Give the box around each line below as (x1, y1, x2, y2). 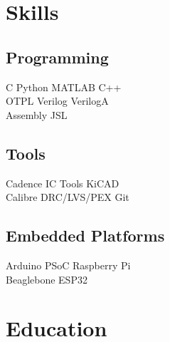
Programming (6, 46, 109, 68)
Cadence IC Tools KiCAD (6, 175, 119, 190)
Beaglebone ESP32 (6, 271, 87, 286)
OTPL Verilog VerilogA (6, 93, 109, 108)
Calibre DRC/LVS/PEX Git (6, 190, 129, 204)
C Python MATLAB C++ (6, 79, 122, 94)
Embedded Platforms (6, 224, 165, 247)
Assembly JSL (6, 107, 68, 122)
